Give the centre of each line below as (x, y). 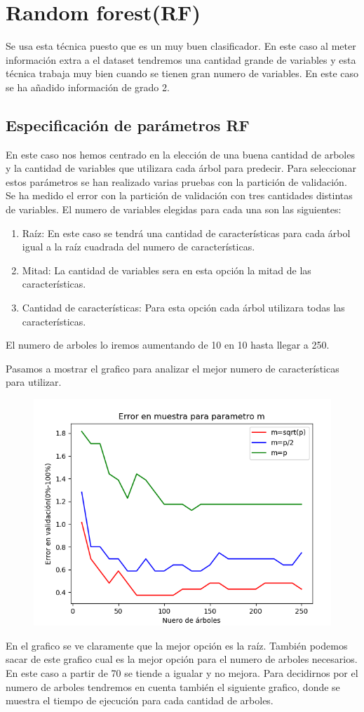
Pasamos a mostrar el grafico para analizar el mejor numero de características (173, 368)
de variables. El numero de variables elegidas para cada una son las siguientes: (174, 209)
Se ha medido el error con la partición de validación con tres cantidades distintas (179, 195)
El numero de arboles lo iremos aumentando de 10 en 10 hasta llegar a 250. (168, 345)
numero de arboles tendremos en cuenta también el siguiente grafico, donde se (173, 686)
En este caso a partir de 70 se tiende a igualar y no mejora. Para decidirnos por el (182, 673)
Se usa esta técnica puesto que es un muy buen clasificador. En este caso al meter (181, 46)
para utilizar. (34, 382)
